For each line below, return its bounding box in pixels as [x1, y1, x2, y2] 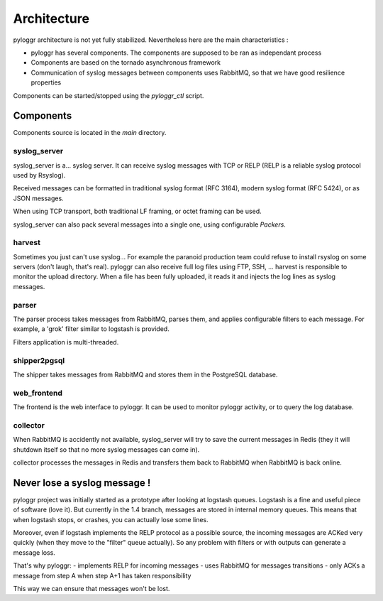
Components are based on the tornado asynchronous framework [30, 58, 221, 67]
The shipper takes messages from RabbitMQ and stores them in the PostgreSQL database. [13, 370, 278, 379]
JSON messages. [13, 194, 64, 202]
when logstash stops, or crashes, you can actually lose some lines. [13, 515, 209, 524]
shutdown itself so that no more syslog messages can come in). [13, 445, 200, 454]
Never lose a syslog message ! [13, 477, 151, 489]
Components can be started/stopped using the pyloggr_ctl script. [13, 91, 204, 99]
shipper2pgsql [13, 355, 65, 365]
